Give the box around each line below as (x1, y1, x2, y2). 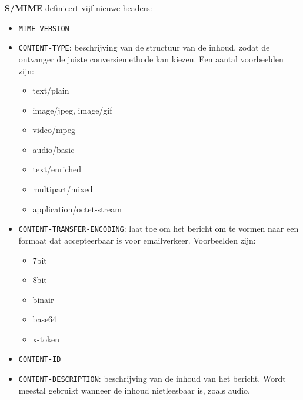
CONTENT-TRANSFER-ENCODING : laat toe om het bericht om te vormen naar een (18, 222, 299, 235)
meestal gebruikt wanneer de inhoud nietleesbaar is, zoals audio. (18, 384, 250, 396)
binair (32, 293, 54, 305)
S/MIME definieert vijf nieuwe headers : (5, 2, 152, 14)
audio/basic (32, 143, 75, 155)
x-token (32, 332, 60, 345)
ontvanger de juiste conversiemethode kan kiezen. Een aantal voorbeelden (18, 52, 284, 65)
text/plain (32, 84, 69, 96)
